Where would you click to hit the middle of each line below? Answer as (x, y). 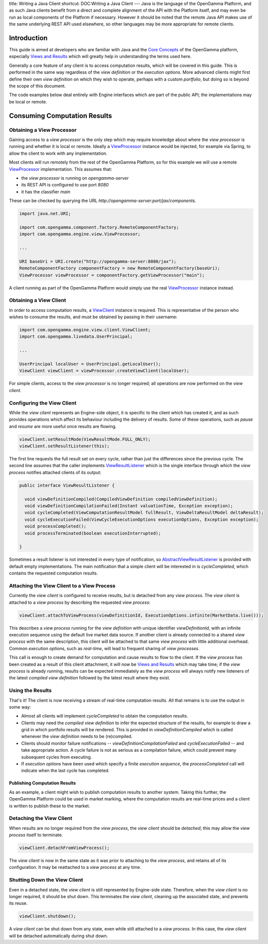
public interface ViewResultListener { (67, 485)
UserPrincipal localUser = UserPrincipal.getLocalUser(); (90, 364)
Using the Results (31, 691)
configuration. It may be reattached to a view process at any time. (75, 867)
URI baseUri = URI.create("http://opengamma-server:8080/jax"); (98, 261)
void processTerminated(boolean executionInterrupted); (93, 533)
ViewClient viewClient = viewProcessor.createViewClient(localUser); (104, 371)
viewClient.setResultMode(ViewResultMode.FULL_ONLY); (85, 439)
